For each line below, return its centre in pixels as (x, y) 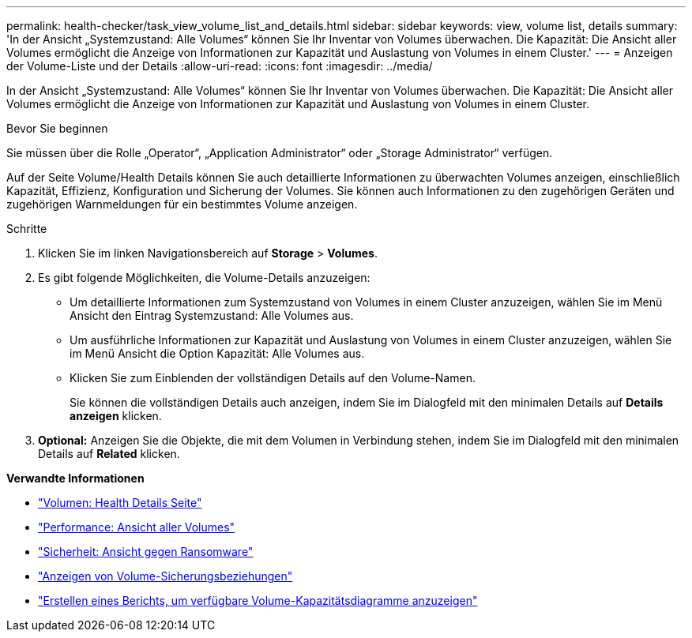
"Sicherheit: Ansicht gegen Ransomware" (146, 552)
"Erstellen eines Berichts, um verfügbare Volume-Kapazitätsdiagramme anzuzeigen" (258, 600)
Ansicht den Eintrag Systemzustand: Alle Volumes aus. (212, 315)
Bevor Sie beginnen (57, 128)
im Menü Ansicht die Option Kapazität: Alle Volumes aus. (217, 353)
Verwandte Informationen (75, 478)
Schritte (27, 229)
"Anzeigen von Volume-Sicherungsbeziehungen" (165, 576)
